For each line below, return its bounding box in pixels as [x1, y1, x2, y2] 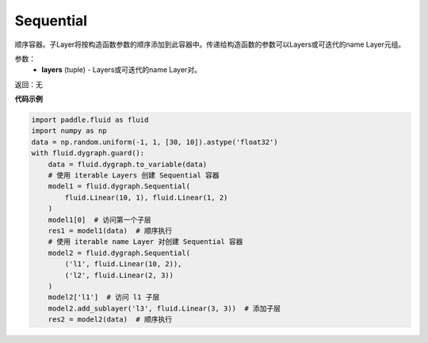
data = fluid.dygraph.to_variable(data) [48, 159, 208, 169]
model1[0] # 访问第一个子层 [48, 215, 151, 224]
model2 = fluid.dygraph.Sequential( [48, 248, 190, 257]
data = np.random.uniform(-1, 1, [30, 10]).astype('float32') [31, 137, 278, 147]
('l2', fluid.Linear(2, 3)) [64, 270, 174, 280]
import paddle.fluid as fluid [31, 116, 149, 124]
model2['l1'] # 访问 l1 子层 [48, 293, 160, 302]
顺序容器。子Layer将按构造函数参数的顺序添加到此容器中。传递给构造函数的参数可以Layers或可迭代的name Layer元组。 [14, 40, 406, 49]
